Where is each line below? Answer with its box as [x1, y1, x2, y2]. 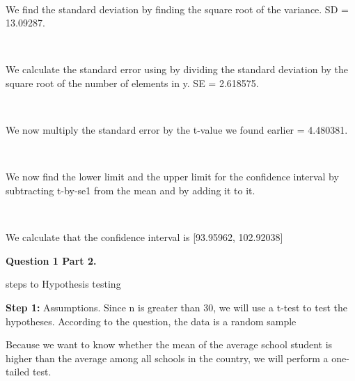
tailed [6, 364, 30, 379]
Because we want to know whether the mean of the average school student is [6, 337, 333, 352]
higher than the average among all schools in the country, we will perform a [6, 350, 329, 365]
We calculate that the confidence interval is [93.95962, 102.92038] [6, 230, 283, 244]
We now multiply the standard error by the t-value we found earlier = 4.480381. [6, 123, 348, 137]
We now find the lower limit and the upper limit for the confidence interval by [6, 169, 339, 184]
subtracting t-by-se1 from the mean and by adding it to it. [6, 182, 255, 197]
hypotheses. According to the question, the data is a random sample [6, 313, 297, 328]
